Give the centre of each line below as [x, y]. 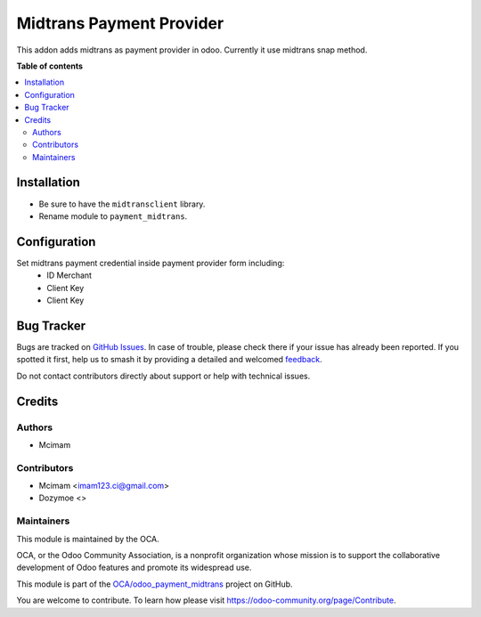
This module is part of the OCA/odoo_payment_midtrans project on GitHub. [155, 584]
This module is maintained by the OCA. [88, 539]
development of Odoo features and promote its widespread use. [134, 568]
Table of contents [50, 66]
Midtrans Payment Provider [120, 23]
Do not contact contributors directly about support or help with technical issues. [163, 376]
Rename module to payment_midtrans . [113, 216]
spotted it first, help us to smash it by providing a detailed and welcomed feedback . [169, 360]
